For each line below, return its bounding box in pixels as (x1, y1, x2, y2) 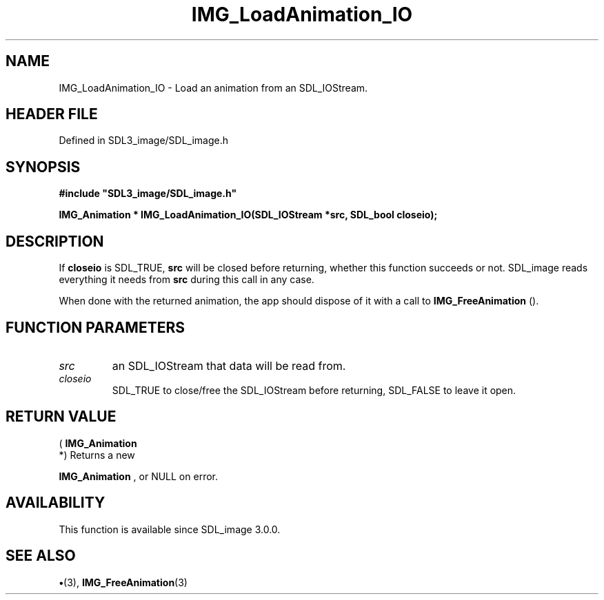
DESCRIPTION (6, 232, 104, 250)
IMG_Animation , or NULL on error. (59, 470, 218, 482)
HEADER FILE (6, 105, 98, 123)
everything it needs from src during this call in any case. (59, 273, 314, 286)
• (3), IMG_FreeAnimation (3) (59, 576, 188, 588)
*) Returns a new (59, 448, 135, 461)
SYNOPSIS (6, 158, 81, 176)
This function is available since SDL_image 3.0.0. (59, 523, 281, 535)
